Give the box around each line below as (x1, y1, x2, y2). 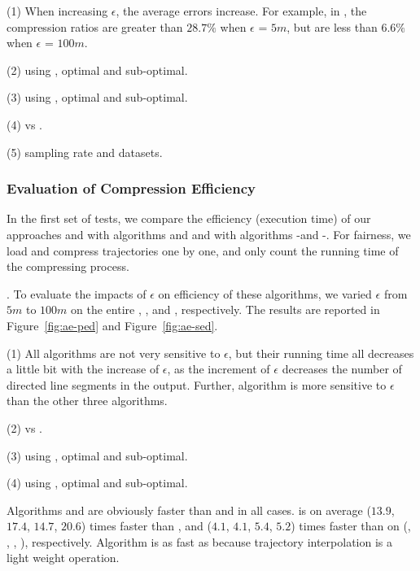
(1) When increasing (7, 2, 108, 19)
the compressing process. (7, 258, 129, 275)
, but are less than (287, 18, 378, 35)
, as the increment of (167, 360, 270, 377)
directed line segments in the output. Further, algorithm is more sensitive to (7, 376, 387, 393)
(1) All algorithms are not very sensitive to (7, 344, 221, 361)
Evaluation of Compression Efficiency (7, 178, 256, 198)
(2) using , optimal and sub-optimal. (7, 61, 188, 78)
